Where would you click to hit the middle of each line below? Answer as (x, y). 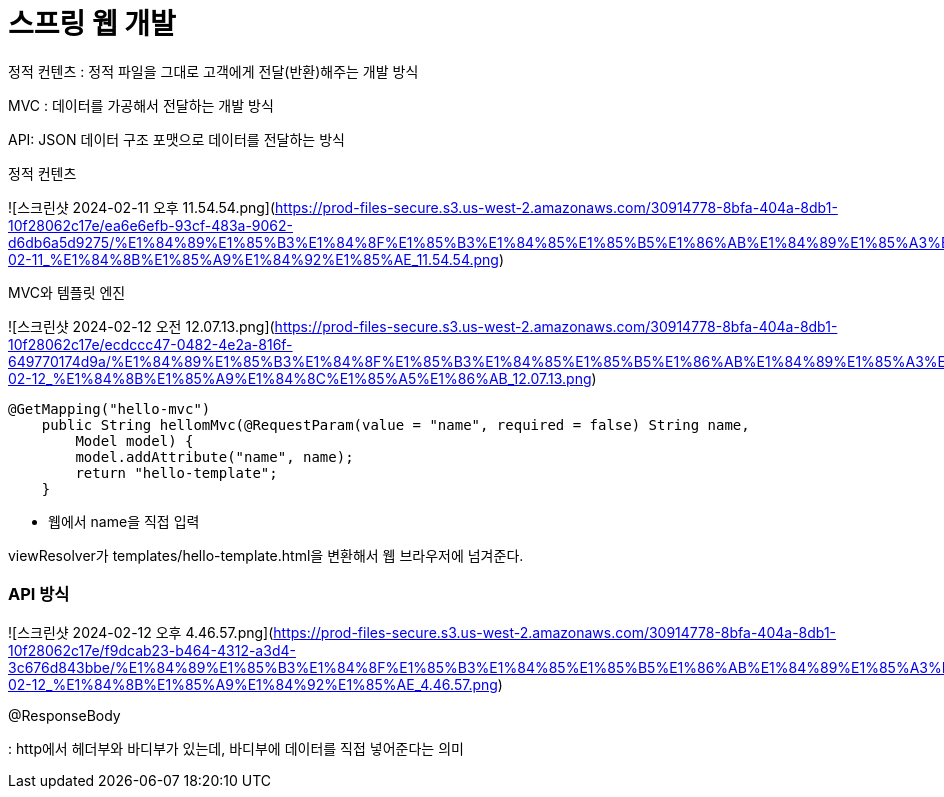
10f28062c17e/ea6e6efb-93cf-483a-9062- (151, 225)
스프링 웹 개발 (92, 24)
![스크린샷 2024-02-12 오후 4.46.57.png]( (141, 632)
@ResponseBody (64, 715)
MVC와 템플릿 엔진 (67, 292)
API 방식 (39, 594)
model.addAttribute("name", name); (214, 456)
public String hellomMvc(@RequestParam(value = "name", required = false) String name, (395, 424)
